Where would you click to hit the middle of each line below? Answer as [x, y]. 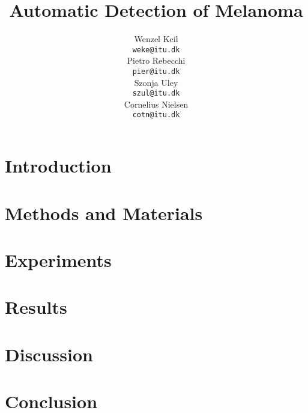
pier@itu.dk [156, 71]
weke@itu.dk [156, 50]
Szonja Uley [156, 82]
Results [36, 307]
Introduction [58, 166]
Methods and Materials [104, 213]
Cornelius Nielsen [156, 104]
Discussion [49, 354]
